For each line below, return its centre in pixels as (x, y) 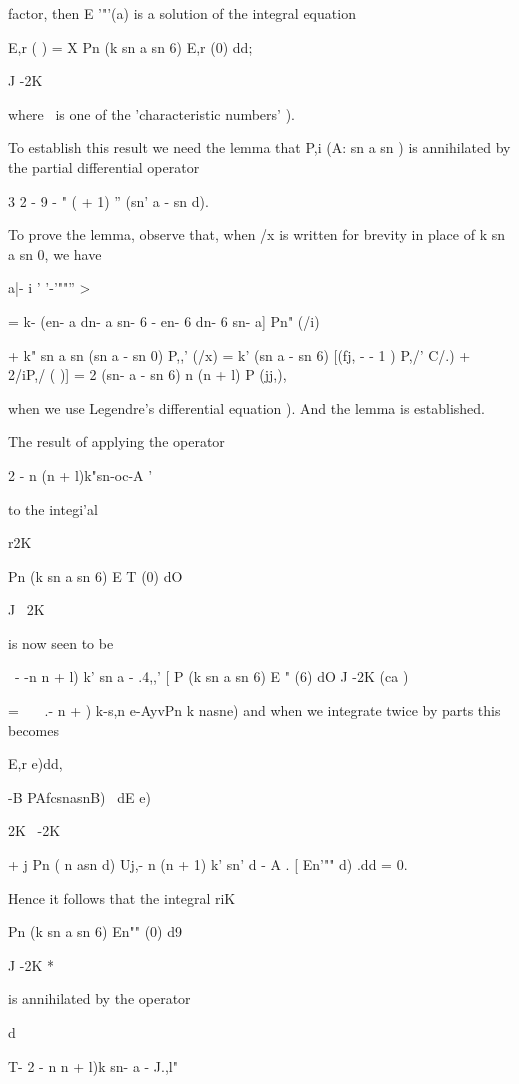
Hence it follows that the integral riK (122, 897)
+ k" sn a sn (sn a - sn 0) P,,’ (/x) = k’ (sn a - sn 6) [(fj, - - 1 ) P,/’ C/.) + (239, 354)
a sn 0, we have (55, 253)
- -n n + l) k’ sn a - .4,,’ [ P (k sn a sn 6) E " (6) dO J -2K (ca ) (211, 676)
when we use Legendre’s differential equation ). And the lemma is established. (247, 407)
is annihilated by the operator (99, 998)
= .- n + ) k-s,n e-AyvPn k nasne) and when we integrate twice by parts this (254, 710)
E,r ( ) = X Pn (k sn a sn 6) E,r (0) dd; (130, 46)
